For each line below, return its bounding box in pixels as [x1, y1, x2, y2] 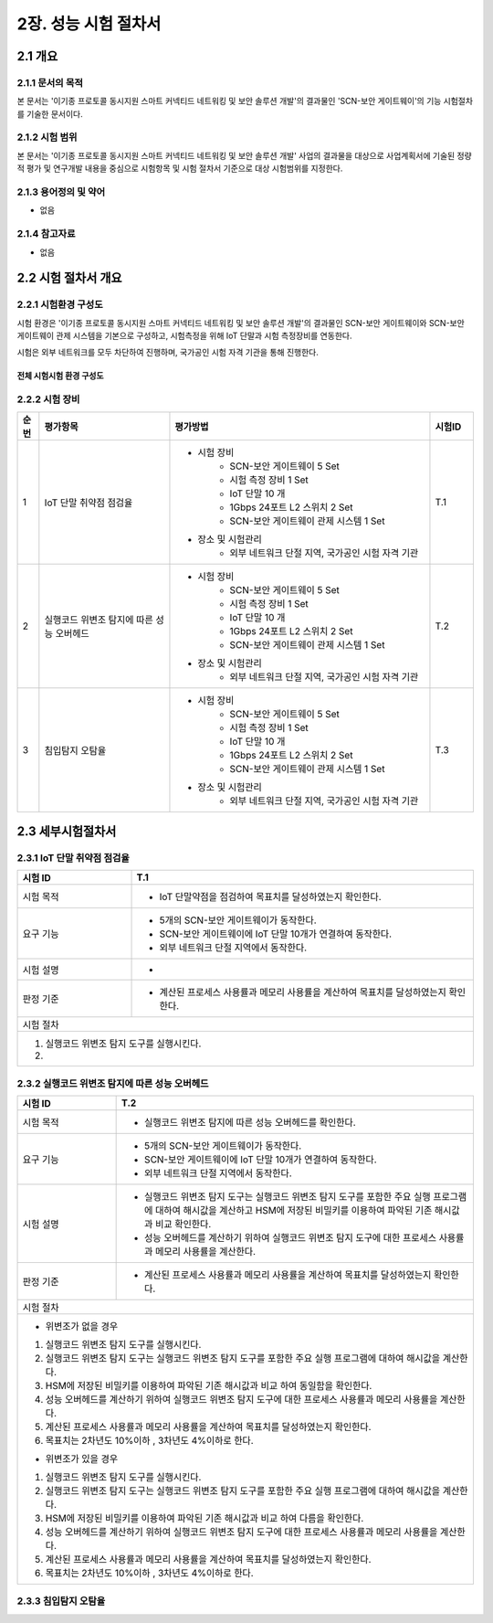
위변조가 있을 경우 [45, 1453, 119, 1466]
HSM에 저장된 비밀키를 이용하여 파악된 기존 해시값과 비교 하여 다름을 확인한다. [45, 1512, 364, 1525]
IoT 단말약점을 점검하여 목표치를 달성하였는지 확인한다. [159, 891, 383, 904]
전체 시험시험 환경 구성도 [16, 370, 104, 381]
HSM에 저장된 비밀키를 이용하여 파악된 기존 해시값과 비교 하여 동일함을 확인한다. [45, 1380, 372, 1393]
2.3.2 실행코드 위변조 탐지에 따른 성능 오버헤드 [16, 1077, 209, 1089]
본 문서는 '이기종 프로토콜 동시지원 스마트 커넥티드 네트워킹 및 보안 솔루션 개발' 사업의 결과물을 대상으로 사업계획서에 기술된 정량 [16, 150, 472, 161]
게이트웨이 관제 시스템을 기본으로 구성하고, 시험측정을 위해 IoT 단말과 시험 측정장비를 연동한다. [16, 330, 352, 342]
